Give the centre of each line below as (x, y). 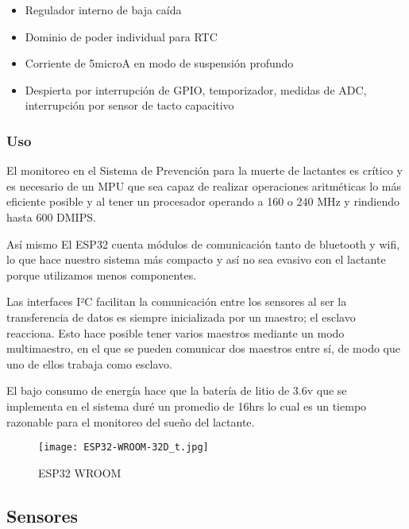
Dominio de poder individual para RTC (121, 36)
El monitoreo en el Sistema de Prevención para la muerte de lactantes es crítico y (204, 170)
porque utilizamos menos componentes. (102, 274)
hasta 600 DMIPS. (51, 216)
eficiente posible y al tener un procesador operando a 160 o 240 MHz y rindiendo (203, 201)
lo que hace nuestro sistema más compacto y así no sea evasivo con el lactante (196, 259)
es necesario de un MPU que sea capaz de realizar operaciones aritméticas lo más (204, 185)
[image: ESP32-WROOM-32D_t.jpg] (123, 448)
